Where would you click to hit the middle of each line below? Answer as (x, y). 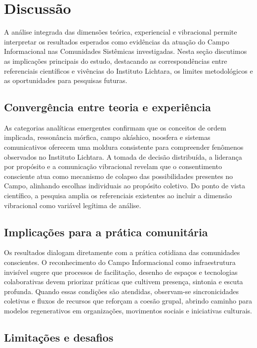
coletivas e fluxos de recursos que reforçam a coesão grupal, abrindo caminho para (128, 301)
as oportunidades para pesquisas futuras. (66, 80)
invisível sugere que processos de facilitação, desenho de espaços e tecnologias (121, 272)
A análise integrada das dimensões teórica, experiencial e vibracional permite (121, 32)
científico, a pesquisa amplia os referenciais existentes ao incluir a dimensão (118, 196)
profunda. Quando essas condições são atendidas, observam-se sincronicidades (121, 291)
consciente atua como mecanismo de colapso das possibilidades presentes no (119, 176)
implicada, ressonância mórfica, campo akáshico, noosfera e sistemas (107, 137)
